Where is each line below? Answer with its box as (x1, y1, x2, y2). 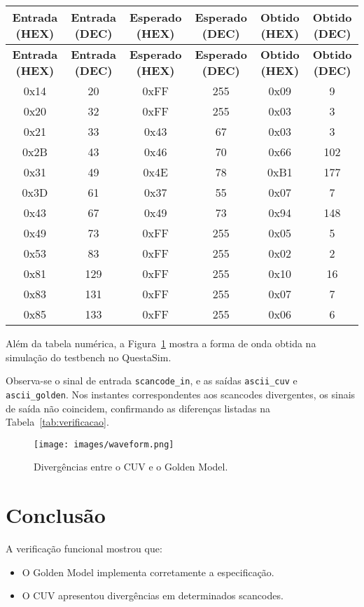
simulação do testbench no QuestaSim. (6, 349, 171, 364)
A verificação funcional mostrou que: (6, 541, 162, 556)
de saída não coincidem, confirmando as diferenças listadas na (6, 400, 271, 415)
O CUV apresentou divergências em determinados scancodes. (22, 588, 283, 603)
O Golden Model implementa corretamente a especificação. (22, 564, 274, 579)
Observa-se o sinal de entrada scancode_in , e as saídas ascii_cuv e (6, 373, 297, 388)
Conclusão (6, 501, 106, 529)
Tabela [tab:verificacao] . (6, 414, 109, 429)
